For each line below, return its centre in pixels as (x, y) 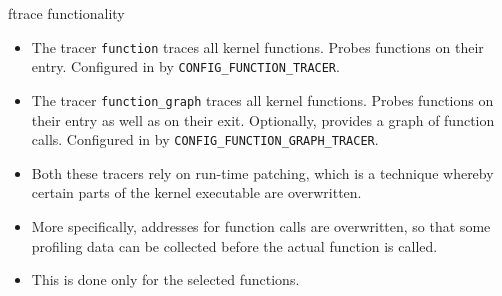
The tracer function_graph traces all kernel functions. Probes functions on (262, 99)
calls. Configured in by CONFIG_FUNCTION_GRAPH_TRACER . (205, 139)
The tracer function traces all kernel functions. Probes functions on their (257, 46)
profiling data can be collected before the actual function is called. (234, 245)
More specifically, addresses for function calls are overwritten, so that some (261, 226)
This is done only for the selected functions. (165, 279)
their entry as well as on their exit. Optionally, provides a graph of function (263, 119)
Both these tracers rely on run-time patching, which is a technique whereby (262, 172)
